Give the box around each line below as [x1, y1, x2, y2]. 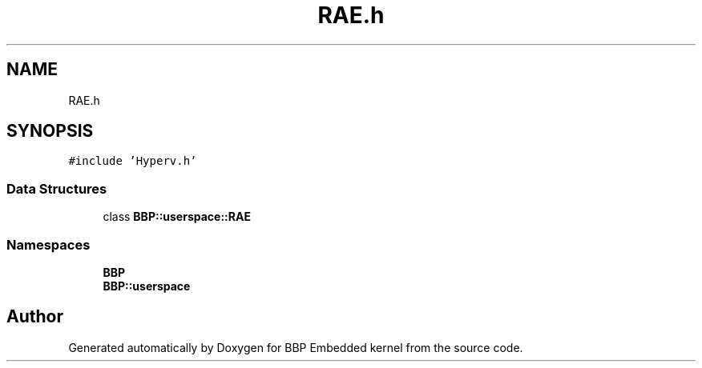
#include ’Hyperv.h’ [68, 154, 197, 168]
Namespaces [6, 236, 91, 253]
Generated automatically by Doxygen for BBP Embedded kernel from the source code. [68, 340, 523, 354]
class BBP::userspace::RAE [103, 210, 251, 224]
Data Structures [6, 180, 107, 197]
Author [6, 306, 63, 327]
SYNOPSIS [6, 121, 94, 142]
